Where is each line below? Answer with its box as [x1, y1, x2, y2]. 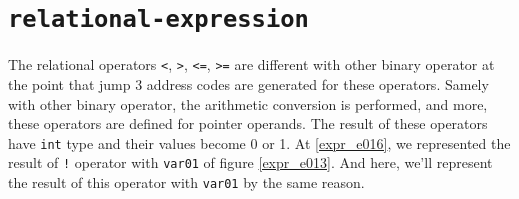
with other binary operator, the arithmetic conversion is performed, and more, [8, 93, 488, 114]
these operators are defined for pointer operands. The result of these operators [8, 113, 488, 134]
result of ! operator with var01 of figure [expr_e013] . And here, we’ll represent [8, 152, 493, 173]
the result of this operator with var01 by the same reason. [8, 172, 365, 192]
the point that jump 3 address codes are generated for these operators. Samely [8, 73, 489, 94]
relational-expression [8, 5, 309, 34]
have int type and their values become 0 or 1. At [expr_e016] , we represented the [8, 132, 511, 153]
